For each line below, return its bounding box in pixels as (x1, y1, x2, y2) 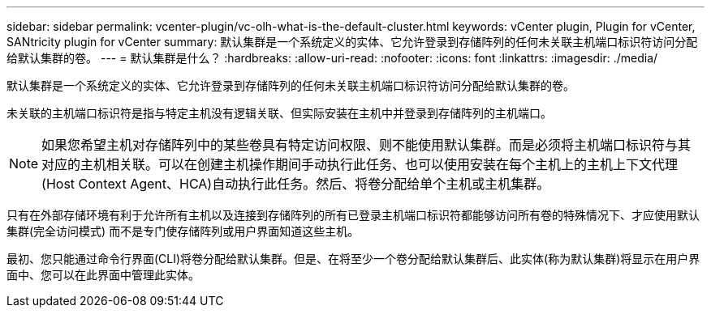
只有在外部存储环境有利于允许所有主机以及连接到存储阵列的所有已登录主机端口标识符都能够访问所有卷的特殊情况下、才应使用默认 (6, 208, 700, 222)
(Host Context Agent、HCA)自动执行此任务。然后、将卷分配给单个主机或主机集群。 (41, 176, 550, 192)
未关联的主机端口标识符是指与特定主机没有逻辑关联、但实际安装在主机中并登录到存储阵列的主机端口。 (6, 106, 552, 120)
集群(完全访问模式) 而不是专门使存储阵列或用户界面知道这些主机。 (6, 224, 360, 238)
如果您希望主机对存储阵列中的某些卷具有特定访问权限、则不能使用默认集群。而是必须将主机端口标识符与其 (41, 137, 692, 153)
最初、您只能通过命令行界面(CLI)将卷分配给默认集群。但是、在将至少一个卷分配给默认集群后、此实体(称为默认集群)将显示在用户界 (6, 252, 700, 265)
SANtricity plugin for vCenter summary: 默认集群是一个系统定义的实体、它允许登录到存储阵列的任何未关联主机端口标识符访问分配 (6, 35, 698, 49)
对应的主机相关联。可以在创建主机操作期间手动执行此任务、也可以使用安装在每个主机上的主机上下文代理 (41, 156, 679, 172)
